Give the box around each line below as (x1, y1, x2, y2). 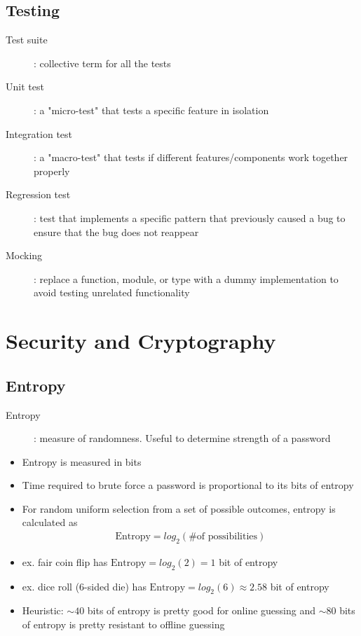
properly (34, 163, 70, 178)
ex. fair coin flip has (22, 554, 108, 569)
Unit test (6, 79, 44, 94)
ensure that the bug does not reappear (34, 224, 199, 239)
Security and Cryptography (6, 326, 276, 355)
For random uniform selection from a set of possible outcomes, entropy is (22, 501, 336, 516)
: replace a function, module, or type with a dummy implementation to (34, 271, 339, 286)
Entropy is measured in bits (22, 454, 142, 469)
